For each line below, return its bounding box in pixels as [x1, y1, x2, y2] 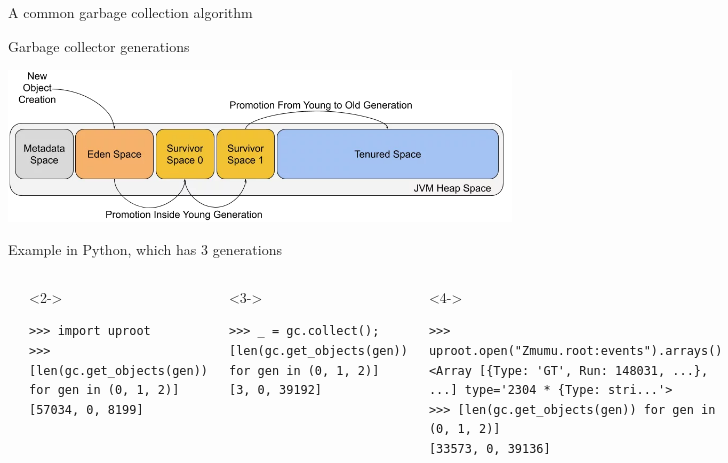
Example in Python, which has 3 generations [8, 239, 282, 260]
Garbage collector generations [8, 35, 190, 56]
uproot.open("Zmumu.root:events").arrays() [428, 344, 723, 359]
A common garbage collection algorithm [8, 2, 253, 22]
